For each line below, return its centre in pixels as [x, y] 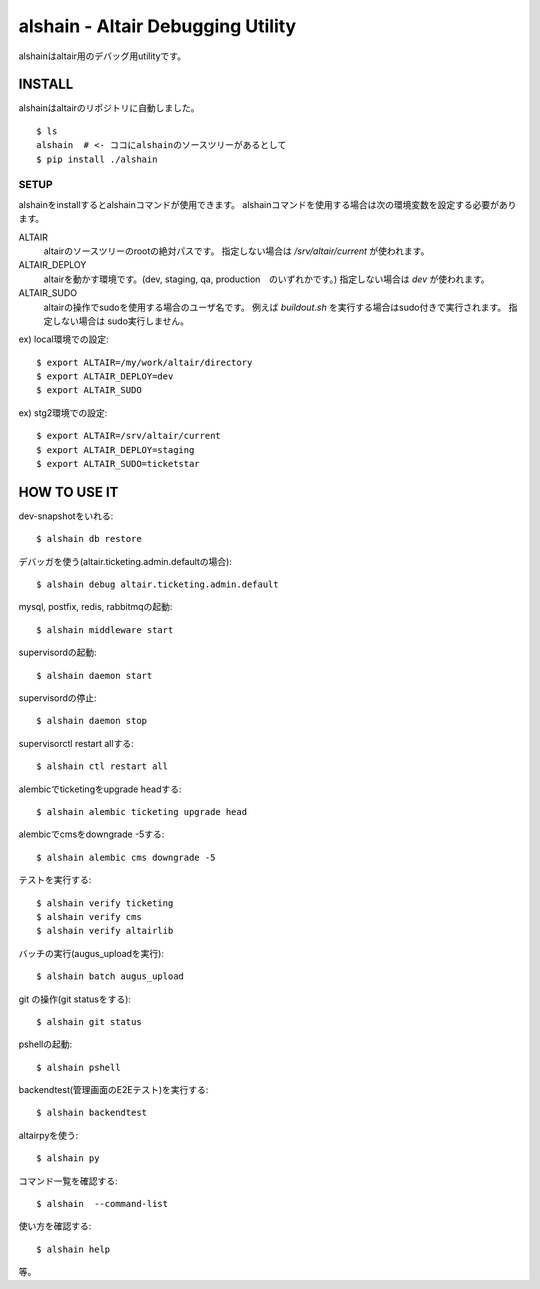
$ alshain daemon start [94, 675]
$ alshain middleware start [105, 629]
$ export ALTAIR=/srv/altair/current [129, 436]
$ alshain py [68, 1158]
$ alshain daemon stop [92, 721]
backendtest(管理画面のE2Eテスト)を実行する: [113, 1090]
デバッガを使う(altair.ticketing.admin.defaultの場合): [125, 561]
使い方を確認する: [55, 1226]
